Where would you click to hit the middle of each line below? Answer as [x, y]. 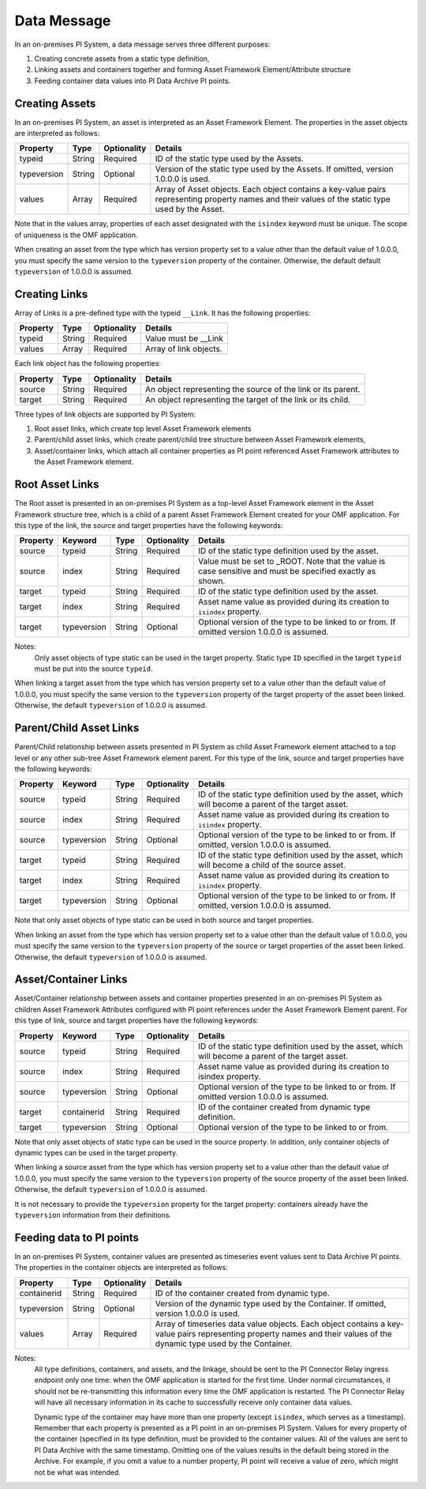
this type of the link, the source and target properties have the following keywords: [149, 525]
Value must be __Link [184, 338]
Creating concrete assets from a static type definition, [122, 58]
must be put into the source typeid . [93, 669]
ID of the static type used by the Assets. [229, 159]
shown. [211, 581]
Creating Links [51, 294]
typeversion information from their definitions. [93, 1215]
